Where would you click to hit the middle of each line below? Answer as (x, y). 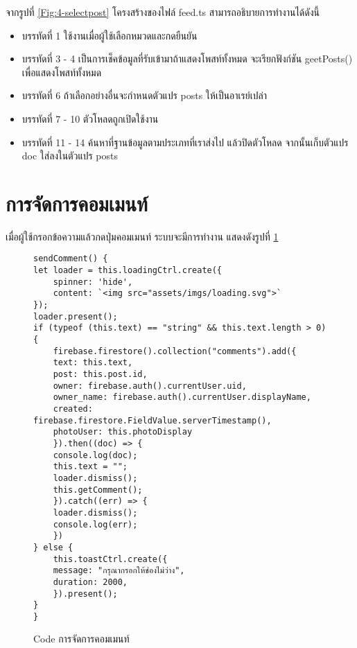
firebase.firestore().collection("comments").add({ (175, 351)
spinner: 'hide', (93, 282)
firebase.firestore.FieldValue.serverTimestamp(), (153, 420)
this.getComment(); (98, 490)
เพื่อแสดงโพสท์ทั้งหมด (62, 72)
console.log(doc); (95, 455)
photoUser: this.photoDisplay (123, 432)
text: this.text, (93, 363)
